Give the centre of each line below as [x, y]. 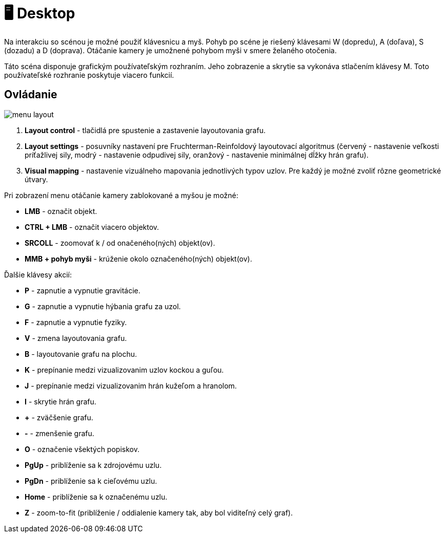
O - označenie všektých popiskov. [82, 449]
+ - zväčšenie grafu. [59, 417]
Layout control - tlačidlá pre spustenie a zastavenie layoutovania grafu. [145, 130]
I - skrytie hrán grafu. [60, 401]
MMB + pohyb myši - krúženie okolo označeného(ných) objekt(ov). [138, 259]
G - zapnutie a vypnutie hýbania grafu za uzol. [103, 306]
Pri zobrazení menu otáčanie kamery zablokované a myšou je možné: [121, 195]
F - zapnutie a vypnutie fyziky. [76, 322]
